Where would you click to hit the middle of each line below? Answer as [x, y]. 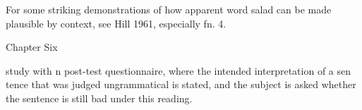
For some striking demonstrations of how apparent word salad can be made [169, 9]
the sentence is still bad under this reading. [99, 98]
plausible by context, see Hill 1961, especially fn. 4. [116, 23]
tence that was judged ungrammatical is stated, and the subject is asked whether [181, 84]
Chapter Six [32, 47]
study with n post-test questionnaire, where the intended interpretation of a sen [179, 70]
